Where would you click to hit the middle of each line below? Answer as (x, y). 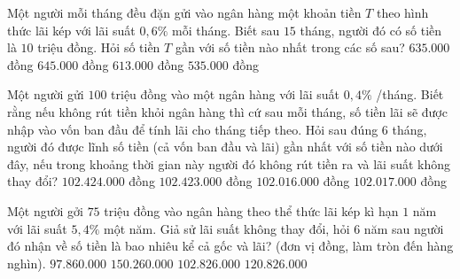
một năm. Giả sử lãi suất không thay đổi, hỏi (226, 228)
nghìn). (27, 263)
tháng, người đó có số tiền (371, 30)
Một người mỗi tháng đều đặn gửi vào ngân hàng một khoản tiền (184, 12)
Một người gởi (45, 210)
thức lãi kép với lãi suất (71, 30)
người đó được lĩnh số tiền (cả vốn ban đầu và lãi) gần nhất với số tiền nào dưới (225, 147)
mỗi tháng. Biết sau (226, 30)
